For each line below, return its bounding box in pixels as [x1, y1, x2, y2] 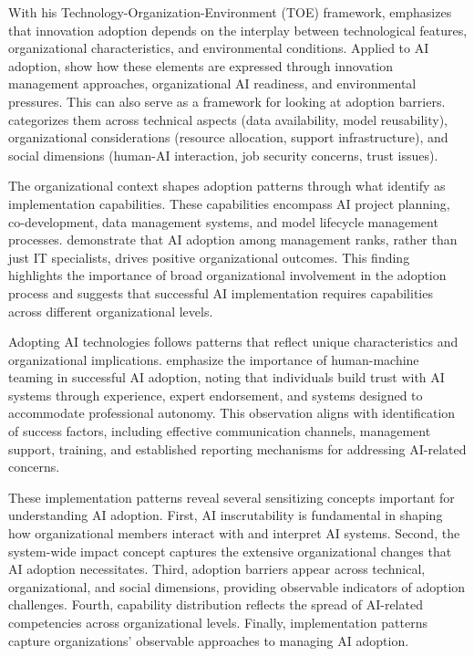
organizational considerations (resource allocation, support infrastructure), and [8, 128, 448, 147]
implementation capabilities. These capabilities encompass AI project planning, [8, 193, 450, 213]
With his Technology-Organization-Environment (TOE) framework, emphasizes [8, 3, 452, 21]
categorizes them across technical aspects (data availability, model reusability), [8, 109, 448, 129]
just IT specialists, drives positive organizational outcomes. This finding [8, 247, 410, 266]
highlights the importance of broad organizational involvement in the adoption [8, 266, 447, 285]
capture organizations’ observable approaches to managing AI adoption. [8, 630, 409, 650]
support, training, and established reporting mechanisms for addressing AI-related [8, 439, 467, 458]
